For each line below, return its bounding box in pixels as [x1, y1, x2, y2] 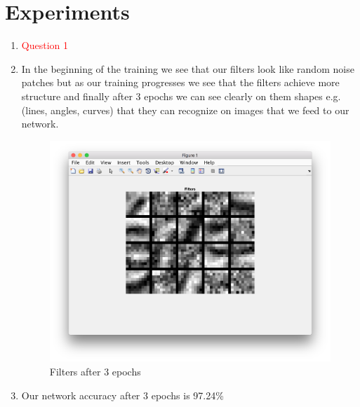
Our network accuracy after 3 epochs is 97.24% [21, 387, 224, 402]
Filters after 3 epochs [49, 364, 141, 378]
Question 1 [21, 38, 68, 53]
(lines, [21, 102, 48, 117]
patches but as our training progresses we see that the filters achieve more [21, 75, 340, 90]
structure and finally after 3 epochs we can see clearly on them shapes [21, 88, 323, 103]
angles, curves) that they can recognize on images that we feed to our [51, 102, 349, 117]
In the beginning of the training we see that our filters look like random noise [21, 61, 354, 76]
